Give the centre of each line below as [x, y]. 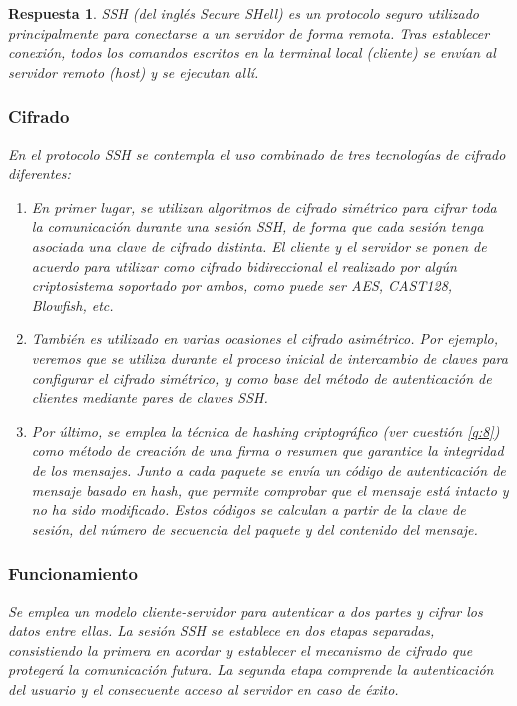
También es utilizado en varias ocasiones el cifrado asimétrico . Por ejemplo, [264, 338]
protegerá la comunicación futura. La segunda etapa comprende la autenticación [251, 669]
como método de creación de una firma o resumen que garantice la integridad [267, 450]
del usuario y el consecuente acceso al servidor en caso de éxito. [203, 688]
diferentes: [39, 173]
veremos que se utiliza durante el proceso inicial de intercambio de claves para [269, 357]
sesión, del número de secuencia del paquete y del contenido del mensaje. [254, 528]
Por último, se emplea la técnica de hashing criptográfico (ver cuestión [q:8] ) [265, 430]
